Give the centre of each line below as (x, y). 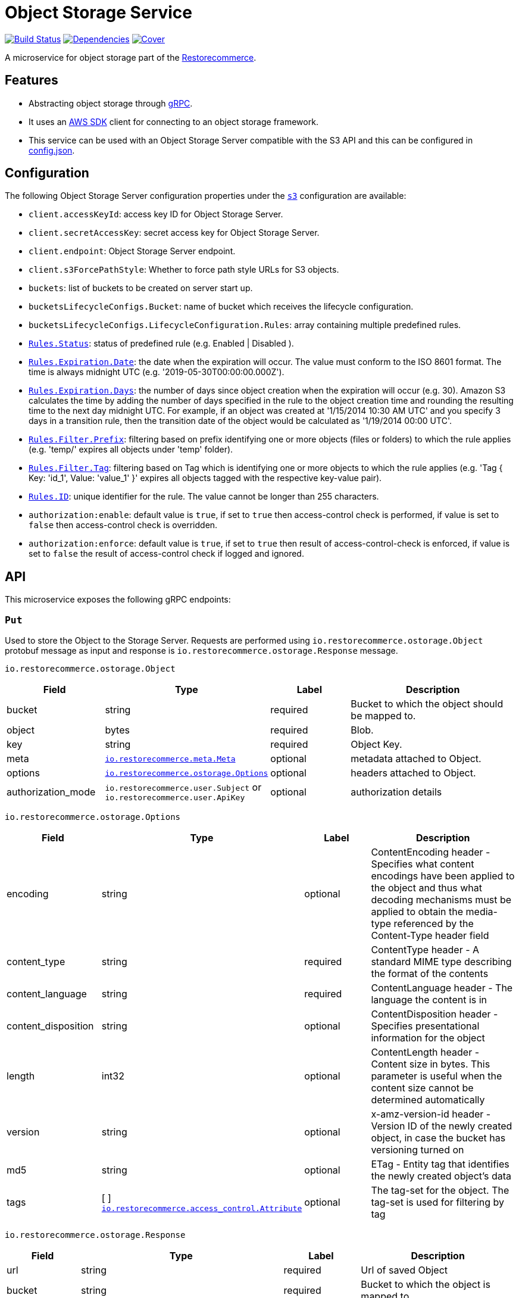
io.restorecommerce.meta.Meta (170, 759)
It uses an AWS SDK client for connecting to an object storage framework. (173, 121)
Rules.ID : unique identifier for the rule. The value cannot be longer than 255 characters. (204, 497)
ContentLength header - (425, 1052)
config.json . (52, 150)
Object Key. (376, 745)
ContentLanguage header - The (442, 988)
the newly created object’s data (441, 1176)
